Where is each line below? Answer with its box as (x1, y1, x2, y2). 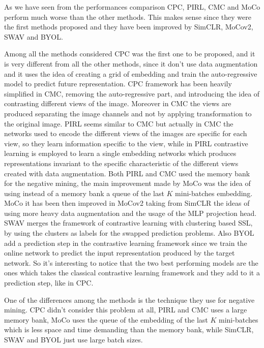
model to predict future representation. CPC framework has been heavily (4, 78, 232, 89)
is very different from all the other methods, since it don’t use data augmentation (4, 58, 258, 69)
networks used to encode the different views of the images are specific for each (4, 128, 247, 139)
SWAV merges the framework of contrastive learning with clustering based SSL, (4, 217, 253, 228)
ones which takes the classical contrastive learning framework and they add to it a (4, 267, 260, 278)
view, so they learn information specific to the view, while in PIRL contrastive (4, 138, 248, 148)
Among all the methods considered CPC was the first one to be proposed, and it (4, 48, 255, 59)
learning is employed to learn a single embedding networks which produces (4, 148, 237, 159)
